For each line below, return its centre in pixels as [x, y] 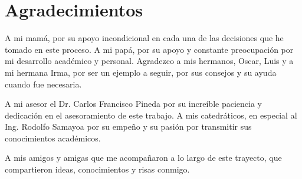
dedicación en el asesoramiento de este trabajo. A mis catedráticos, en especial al [151, 115]
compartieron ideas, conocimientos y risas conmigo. [97, 169]
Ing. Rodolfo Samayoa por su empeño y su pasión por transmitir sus [128, 126]
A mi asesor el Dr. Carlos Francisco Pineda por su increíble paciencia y [133, 104]
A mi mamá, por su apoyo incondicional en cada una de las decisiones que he [144, 38]
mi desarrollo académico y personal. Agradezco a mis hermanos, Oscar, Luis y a [149, 61]
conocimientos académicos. [53, 138]
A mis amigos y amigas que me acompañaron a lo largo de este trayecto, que [143, 158]
